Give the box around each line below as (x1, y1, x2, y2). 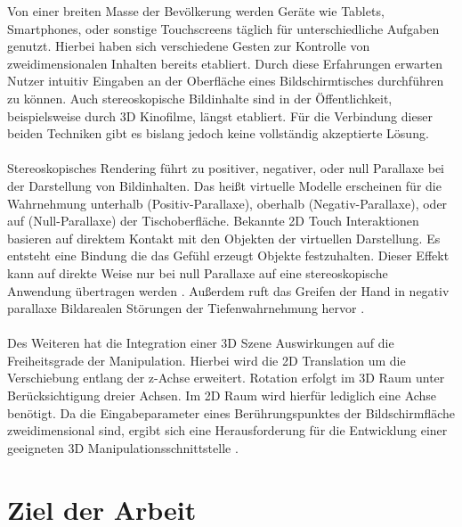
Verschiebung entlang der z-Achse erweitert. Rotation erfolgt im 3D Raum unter (7, 368, 445, 387)
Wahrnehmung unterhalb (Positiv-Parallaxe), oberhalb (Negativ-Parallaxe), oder (7, 194, 448, 212)
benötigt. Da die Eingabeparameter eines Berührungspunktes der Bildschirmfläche (7, 403, 456, 422)
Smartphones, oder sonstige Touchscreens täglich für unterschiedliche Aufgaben (7, 19, 440, 37)
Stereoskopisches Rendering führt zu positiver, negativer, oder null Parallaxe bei (7, 159, 445, 177)
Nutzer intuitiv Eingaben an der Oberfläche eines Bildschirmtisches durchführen (7, 71, 444, 90)
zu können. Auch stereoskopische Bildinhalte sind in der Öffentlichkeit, (7, 88, 393, 107)
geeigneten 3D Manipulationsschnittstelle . (7, 438, 239, 457)
